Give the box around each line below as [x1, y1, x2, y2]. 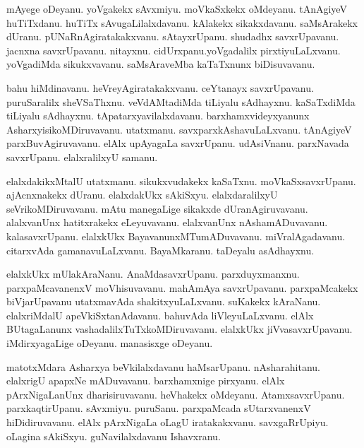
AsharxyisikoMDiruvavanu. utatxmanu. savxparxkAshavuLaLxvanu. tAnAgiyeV [6, 122, 352, 136]
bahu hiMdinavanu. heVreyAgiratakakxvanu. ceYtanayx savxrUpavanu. [6, 80, 314, 95]
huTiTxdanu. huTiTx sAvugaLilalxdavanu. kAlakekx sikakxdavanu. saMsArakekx [6, 15, 358, 30]
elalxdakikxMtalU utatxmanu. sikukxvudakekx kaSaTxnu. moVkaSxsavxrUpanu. [6, 173, 356, 188]
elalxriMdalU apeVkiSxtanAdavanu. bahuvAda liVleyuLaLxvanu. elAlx [6, 307, 314, 322]
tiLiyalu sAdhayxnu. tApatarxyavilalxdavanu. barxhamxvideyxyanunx [6, 108, 310, 123]
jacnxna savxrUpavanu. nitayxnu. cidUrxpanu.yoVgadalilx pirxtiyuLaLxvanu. [6, 42, 341, 57]
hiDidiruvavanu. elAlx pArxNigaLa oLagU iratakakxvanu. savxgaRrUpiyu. [6, 415, 329, 430]
